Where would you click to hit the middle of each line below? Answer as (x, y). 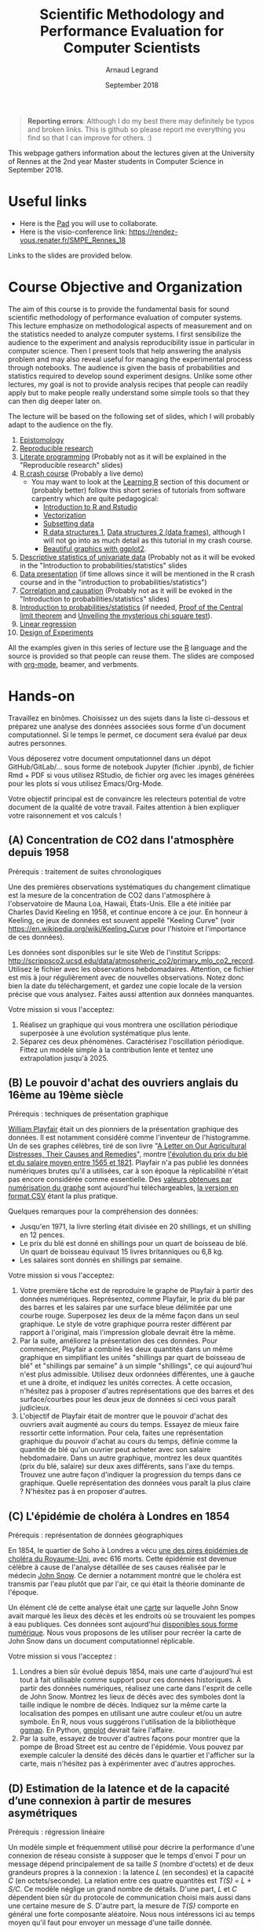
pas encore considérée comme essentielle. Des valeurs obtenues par (120, 1180)
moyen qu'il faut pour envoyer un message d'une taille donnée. (110, 1922)
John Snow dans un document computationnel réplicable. (101, 1641)
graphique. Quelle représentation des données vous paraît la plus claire (135, 1483)
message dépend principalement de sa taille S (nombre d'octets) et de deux (131, 1864)
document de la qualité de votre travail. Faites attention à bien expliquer (124, 807)
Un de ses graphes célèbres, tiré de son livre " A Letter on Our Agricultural (128, 1146)
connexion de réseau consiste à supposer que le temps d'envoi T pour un (127, 1855)
